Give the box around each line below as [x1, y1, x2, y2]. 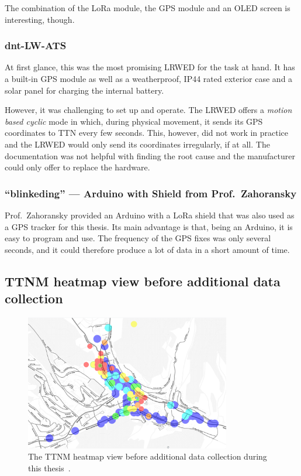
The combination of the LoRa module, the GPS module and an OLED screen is [5, 2, 290, 13]
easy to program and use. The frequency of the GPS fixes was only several [5, 232, 271, 244]
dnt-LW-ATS [5, 38, 67, 53]
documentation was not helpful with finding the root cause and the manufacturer [5, 149, 295, 162]
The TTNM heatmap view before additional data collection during [28, 450, 267, 463]
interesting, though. [5, 13, 75, 25]
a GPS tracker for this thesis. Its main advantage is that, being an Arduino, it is [5, 220, 293, 232]
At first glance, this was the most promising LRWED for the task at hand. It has [5, 61, 295, 73]
